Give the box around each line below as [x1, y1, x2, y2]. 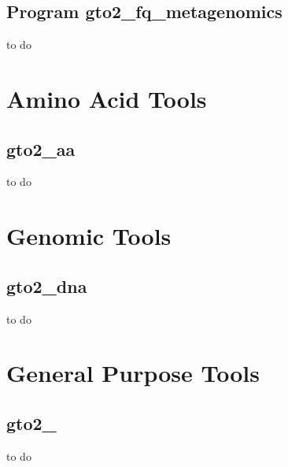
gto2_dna [6, 273, 87, 298]
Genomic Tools [6, 220, 172, 252]
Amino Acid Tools [6, 82, 207, 114]
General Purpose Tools [6, 357, 260, 389]
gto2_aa [6, 136, 76, 161]
